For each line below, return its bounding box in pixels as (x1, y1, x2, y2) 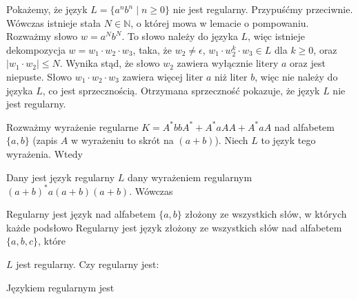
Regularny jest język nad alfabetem (6, 207, 156, 221)
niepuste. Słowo (6, 69, 72, 83)
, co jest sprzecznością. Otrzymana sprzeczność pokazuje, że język (42, 83, 320, 97)
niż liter (215, 69, 248, 83)
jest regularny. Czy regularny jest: (16, 257, 159, 271)
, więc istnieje (248, 29, 305, 43)
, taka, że (132, 42, 172, 56)
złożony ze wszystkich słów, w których (185, 207, 347, 221)
